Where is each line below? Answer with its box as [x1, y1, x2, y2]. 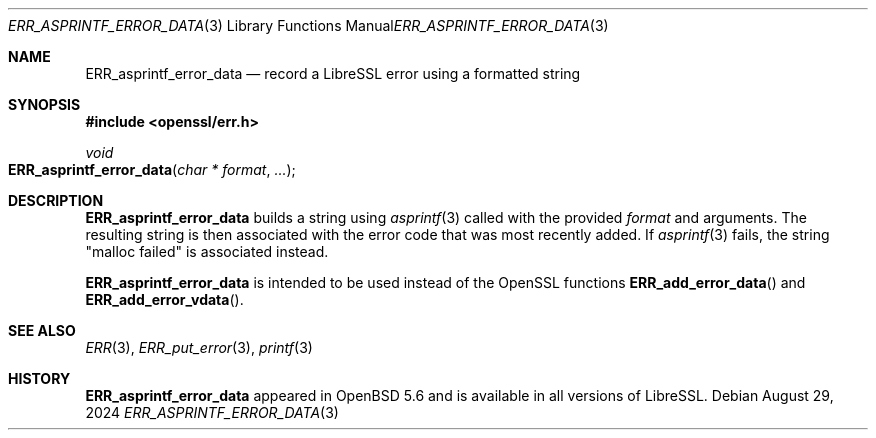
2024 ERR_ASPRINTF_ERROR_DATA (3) [85, 404, 339, 421]
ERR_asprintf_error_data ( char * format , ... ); [8, 161, 296, 178]
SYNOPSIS [8, 96, 81, 113]
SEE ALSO [8, 322, 76, 339]
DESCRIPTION [8, 192, 104, 209]
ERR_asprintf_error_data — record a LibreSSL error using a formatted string [85, 65, 581, 82]
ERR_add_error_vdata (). [85, 291, 244, 308]
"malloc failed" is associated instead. [85, 243, 329, 260]
